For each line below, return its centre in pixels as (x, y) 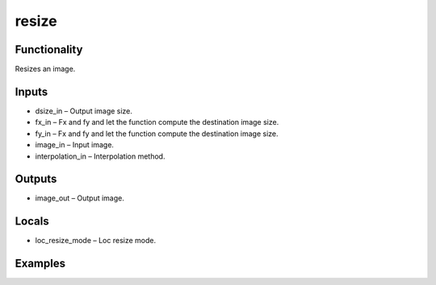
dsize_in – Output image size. (84, 111)
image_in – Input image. (75, 145)
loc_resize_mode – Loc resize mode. (96, 241)
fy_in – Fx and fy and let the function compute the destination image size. (157, 134)
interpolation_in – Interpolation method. (100, 156)
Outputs (36, 179)
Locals (32, 221)
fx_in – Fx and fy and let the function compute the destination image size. (157, 122)
